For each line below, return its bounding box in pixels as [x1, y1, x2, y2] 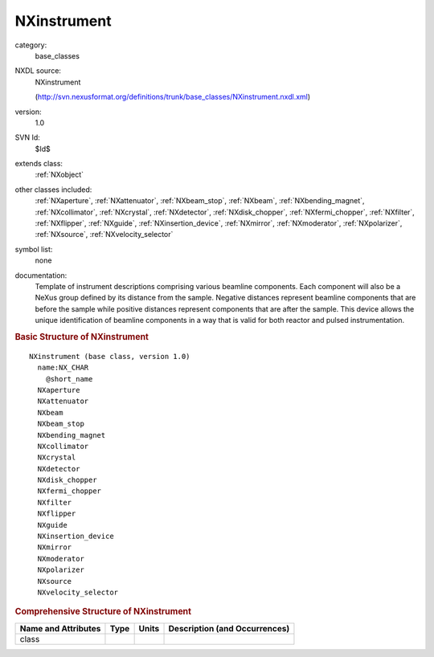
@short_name [45, 374, 93, 383]
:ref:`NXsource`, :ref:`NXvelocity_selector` [35, 230, 174, 239]
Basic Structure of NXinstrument [14, 331, 149, 342]
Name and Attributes [19, 622, 101, 634]
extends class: [14, 159, 63, 169]
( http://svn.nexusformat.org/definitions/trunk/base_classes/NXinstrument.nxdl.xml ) [35, 92, 311, 102]
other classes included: [14, 185, 92, 194]
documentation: [14, 270, 68, 280]
